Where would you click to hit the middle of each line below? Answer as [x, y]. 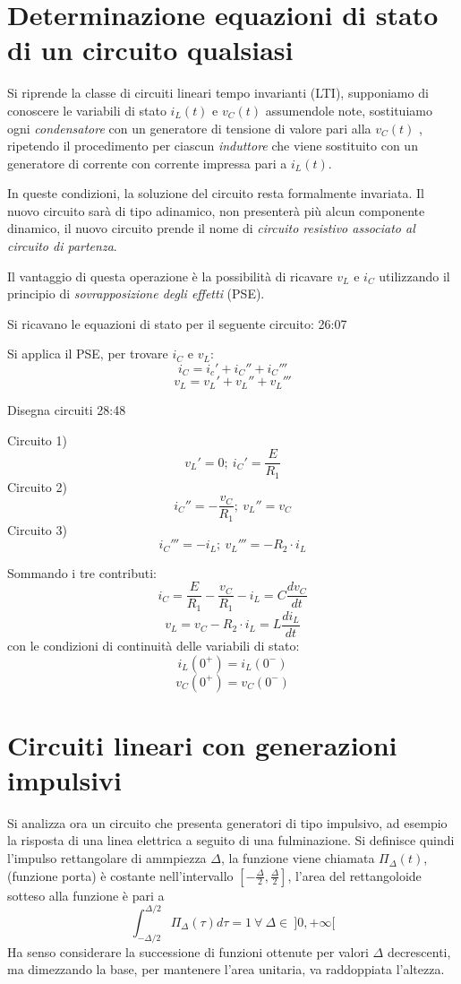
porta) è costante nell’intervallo [148, 875]
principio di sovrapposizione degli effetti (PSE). [136, 293]
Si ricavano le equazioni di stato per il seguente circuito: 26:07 [177, 323]
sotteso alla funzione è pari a [86, 895]
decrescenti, [419, 951]
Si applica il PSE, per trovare [88, 354]
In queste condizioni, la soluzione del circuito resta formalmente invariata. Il [216, 193]
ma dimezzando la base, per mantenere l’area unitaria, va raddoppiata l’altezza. [226, 969]
